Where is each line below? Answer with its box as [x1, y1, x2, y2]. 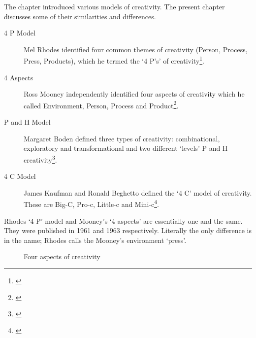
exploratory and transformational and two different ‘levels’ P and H [24, 143, 228, 153]
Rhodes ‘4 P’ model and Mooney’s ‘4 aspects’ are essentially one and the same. [4, 215, 243, 226]
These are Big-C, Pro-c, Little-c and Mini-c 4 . [24, 198, 159, 209]
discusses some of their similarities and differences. [4, 11, 156, 21]
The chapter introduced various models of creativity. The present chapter [4, 1, 225, 11]
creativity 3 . [24, 153, 57, 165]
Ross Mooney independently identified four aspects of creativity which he [24, 89, 245, 99]
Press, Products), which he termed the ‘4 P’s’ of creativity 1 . [24, 54, 205, 66]
